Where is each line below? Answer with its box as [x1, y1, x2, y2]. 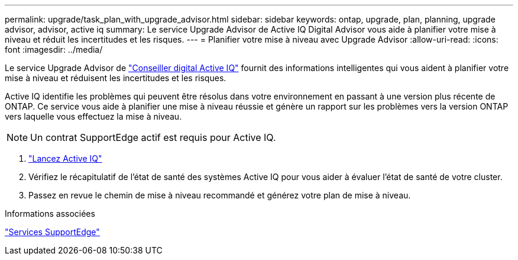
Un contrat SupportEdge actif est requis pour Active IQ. [30, 131, 276, 143]
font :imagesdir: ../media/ [5, 44, 103, 54]
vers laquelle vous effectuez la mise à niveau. [5, 111, 182, 121]
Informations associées [5, 208, 95, 219]
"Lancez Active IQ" [28, 153, 102, 163]
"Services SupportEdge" [5, 227, 100, 237]
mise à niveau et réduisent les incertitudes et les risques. [5, 73, 226, 83]
